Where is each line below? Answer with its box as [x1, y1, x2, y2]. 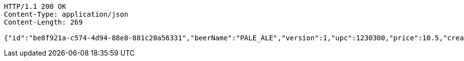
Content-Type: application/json [4, 10, 128, 18]
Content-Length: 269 [4, 18, 83, 26]
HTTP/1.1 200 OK [4, 2, 66, 10]
